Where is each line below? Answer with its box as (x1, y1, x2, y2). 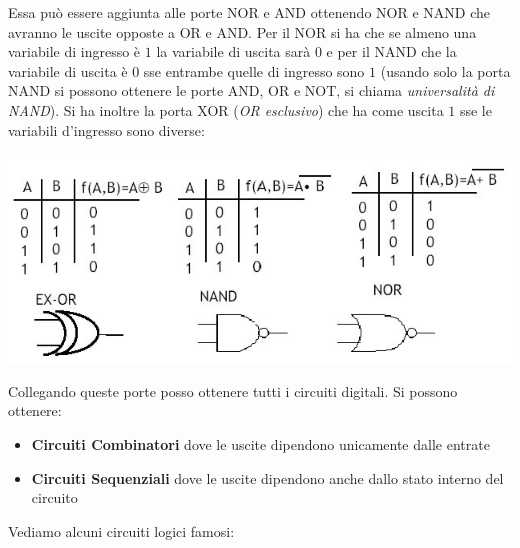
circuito (31, 487, 78, 508)
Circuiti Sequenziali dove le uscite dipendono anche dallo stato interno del (31, 467, 504, 488)
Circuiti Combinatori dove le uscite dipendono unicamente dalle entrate (31, 434, 490, 455)
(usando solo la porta (380, 60, 511, 81)
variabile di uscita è (8, 60, 128, 81)
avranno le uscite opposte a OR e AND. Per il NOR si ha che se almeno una (8, 21, 477, 42)
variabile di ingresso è (8, 41, 141, 62)
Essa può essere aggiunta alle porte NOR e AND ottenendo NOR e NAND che (8, 2, 490, 22)
